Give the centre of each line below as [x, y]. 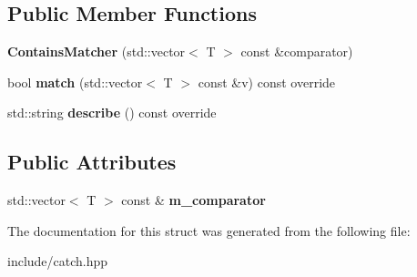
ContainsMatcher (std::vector [97, 51]
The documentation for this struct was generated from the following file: [209, 230]
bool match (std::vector [75, 82]
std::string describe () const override [112, 113]
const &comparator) [297, 51]
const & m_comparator [193, 200]
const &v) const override [267, 82]
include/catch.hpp [58, 261]
